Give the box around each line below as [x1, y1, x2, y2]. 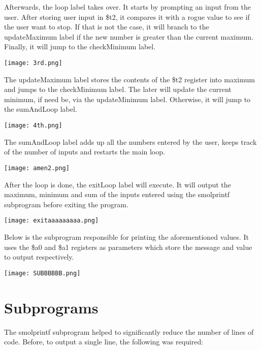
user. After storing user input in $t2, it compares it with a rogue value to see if [4, 11, 250, 22]
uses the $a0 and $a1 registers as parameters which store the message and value [4, 241, 252, 252]
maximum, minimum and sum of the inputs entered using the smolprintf [4, 189, 230, 200]
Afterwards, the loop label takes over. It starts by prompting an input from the [4, 2, 251, 12]
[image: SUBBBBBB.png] [4, 269, 81, 277]
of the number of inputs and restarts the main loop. [4, 146, 165, 157]
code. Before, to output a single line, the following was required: [4, 336, 204, 347]
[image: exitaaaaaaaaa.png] [4, 217, 99, 225]
